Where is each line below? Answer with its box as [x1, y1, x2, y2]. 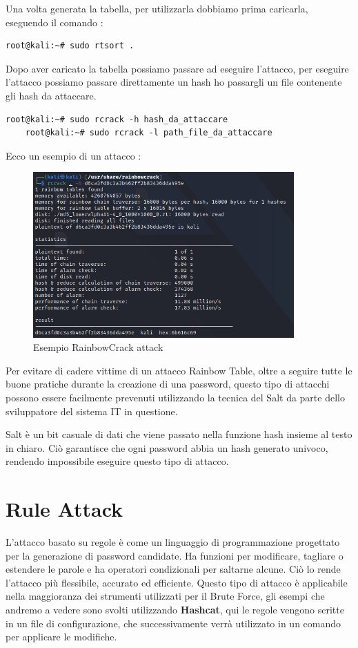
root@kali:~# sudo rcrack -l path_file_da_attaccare [25, 128, 272, 138]
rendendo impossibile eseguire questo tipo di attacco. [6, 454, 229, 468]
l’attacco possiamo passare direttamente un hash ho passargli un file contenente [6, 75, 342, 89]
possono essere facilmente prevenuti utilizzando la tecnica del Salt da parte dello [6, 390, 345, 404]
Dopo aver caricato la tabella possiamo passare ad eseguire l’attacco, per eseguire [6, 61, 349, 75]
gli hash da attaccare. [6, 88, 97, 102]
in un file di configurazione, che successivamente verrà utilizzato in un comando [6, 616, 341, 630]
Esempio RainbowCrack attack [33, 340, 163, 354]
